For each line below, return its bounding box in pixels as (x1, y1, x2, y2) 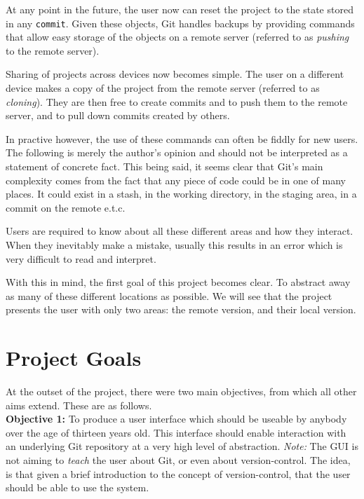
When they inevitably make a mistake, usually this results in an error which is (6, 237, 343, 252)
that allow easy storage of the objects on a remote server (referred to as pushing (6, 29, 349, 44)
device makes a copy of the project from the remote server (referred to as (6, 81, 320, 95)
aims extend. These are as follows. (6, 397, 152, 412)
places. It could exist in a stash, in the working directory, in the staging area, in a (6, 186, 357, 201)
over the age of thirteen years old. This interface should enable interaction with (6, 425, 346, 439)
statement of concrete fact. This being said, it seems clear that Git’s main (6, 159, 323, 173)
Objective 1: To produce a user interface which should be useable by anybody (6, 411, 347, 426)
